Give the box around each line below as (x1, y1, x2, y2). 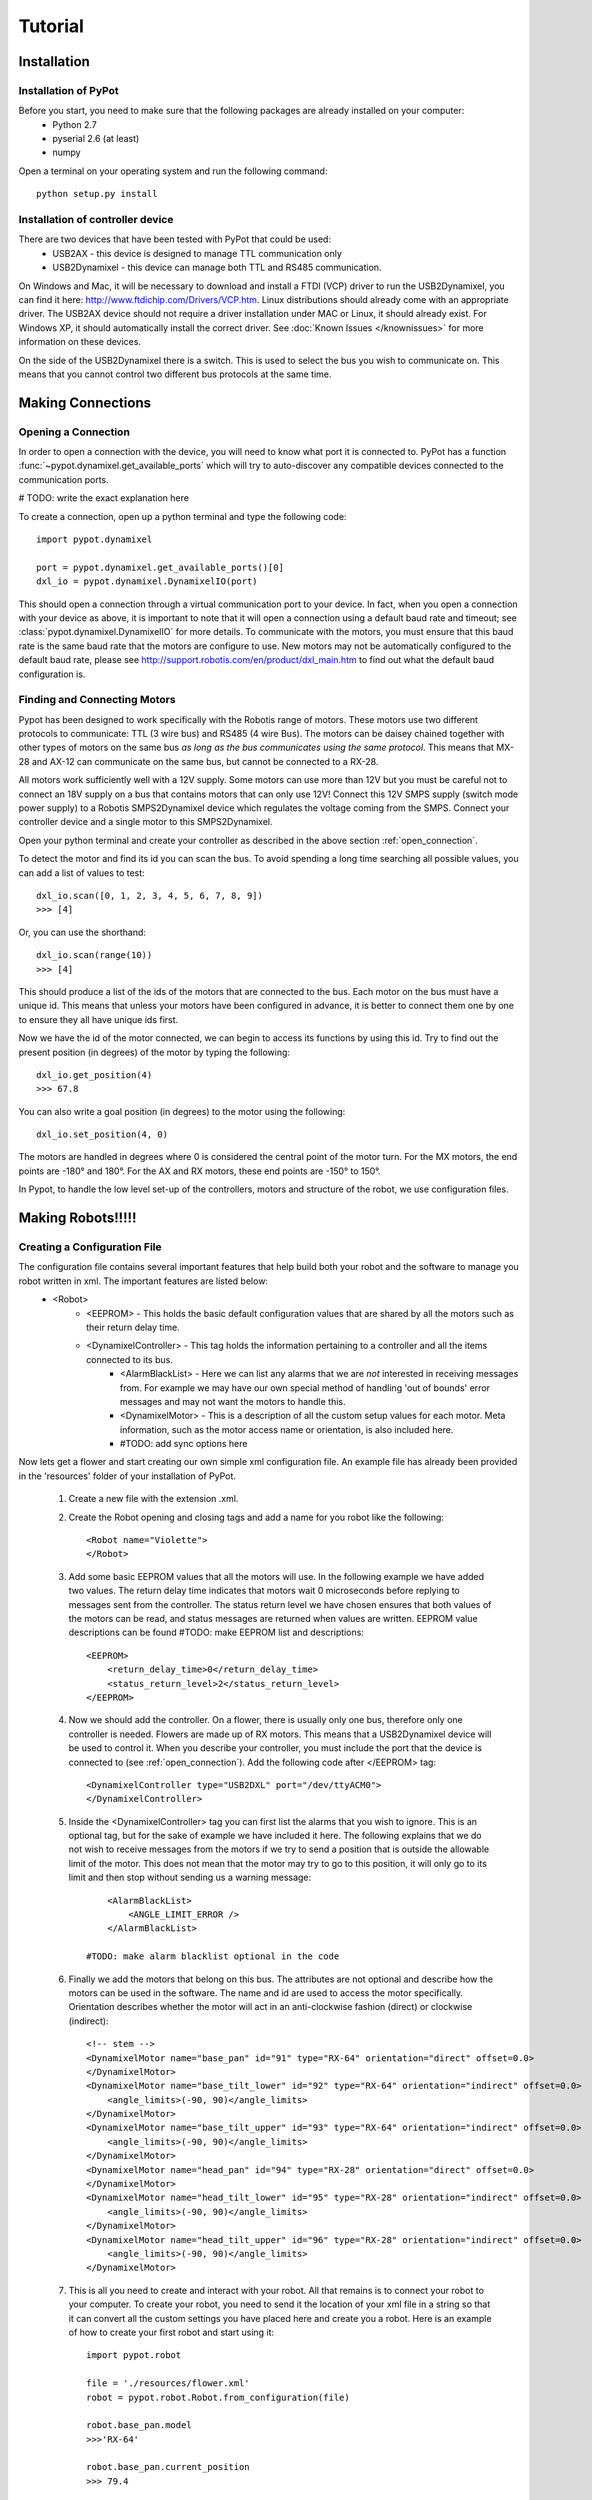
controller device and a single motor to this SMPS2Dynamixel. (18, 816, 274, 828)
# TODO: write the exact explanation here (18, 492, 190, 504)
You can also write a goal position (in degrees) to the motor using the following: (18, 1105, 346, 1117)
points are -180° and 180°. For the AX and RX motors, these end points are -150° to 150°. (18, 1165, 381, 1177)
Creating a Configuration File (18, 1240, 162, 1254)
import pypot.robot (86, 2350, 182, 2361)
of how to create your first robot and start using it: (68, 2326, 275, 2338)
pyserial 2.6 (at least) (52, 133, 140, 145)
